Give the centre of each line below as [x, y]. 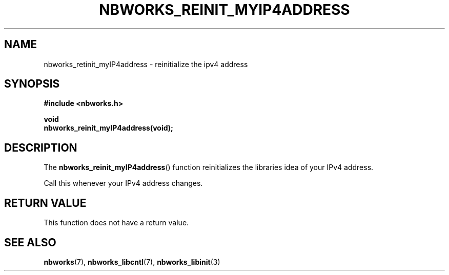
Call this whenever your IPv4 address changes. [123, 183]
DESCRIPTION [41, 147]
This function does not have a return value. [116, 223]
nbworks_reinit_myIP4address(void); [108, 128]
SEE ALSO [30, 242]
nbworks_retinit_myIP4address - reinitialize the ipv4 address [146, 64]
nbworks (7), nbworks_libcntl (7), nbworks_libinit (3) [132, 262]
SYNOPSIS [32, 84]
